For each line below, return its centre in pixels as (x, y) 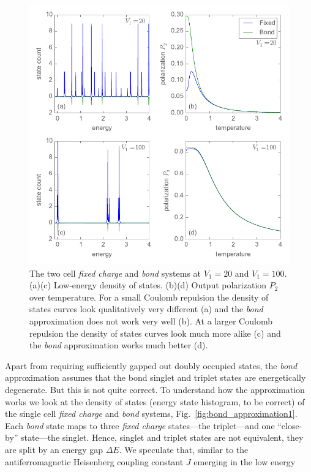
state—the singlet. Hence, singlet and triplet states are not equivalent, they (162, 437)
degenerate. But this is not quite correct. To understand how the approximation (155, 389)
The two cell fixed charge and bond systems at (115, 273)
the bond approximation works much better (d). (119, 345)
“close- (290, 425)
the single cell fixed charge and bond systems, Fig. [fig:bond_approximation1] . (151, 414)
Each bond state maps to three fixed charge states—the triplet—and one (140, 425)
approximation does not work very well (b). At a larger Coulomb (151, 320)
